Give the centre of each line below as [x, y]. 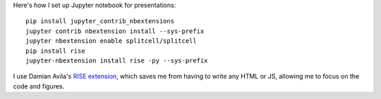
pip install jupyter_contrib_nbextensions [100, 21]
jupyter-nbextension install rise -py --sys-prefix [117, 60]
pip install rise [55, 51]
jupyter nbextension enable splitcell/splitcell [111, 41]
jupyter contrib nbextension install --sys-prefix [115, 31]
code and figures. [39, 86]
